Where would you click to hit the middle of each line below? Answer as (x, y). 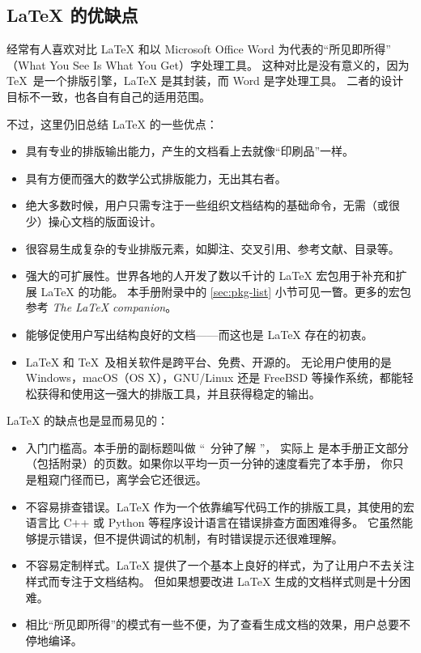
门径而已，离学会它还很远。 (133, 479)
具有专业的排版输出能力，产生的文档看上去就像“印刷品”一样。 (190, 151)
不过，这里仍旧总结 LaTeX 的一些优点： (112, 123)
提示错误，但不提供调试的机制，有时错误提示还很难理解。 (190, 538)
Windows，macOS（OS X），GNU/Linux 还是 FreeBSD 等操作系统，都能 (214, 377)
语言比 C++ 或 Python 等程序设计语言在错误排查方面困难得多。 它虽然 (213, 522)
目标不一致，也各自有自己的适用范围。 (108, 96)
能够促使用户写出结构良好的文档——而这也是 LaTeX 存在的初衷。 (199, 334)
